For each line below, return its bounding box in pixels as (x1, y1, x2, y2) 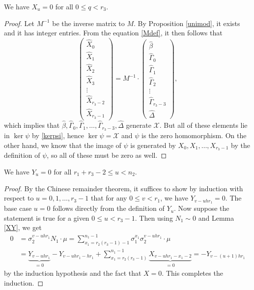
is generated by (130, 140, 176, 150)
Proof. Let (4, 18, 34, 28)
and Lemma (198, 212, 234, 223)
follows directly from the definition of (53, 203, 165, 213)
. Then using (135, 212, 173, 223)
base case (4, 203, 32, 213)
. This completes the (162, 268, 223, 278)
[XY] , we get (4, 222, 42, 232)
